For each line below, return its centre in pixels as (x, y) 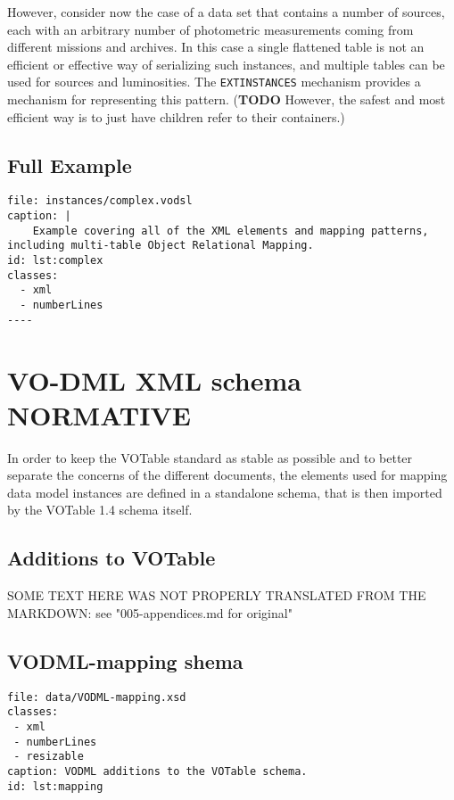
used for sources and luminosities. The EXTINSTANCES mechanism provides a (214, 82)
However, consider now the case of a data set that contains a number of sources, (226, 12)
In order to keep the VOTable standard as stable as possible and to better (210, 457)
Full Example (70, 165)
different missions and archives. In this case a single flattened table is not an (216, 47)
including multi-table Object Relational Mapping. (161, 246)
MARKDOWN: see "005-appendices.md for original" (150, 612)
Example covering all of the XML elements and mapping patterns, (231, 231)
